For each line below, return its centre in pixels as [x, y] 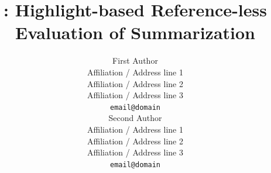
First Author [135, 60]
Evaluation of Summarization [135, 32]
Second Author [135, 118]
